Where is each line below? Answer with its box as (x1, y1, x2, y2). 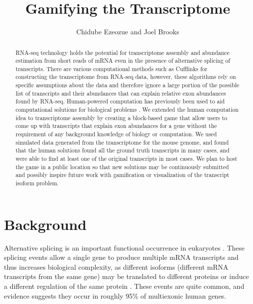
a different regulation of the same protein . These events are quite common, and (4, 280, 245, 291)
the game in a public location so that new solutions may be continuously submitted (15, 162, 229, 171)
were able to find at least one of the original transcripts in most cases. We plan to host (15, 154, 237, 163)
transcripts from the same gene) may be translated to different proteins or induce (4, 271, 249, 281)
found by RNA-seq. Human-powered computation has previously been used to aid (15, 97, 225, 105)
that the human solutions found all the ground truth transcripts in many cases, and (15, 146, 230, 154)
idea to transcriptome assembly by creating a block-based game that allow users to (15, 113, 227, 122)
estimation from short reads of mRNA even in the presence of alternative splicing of (15, 56, 230, 65)
